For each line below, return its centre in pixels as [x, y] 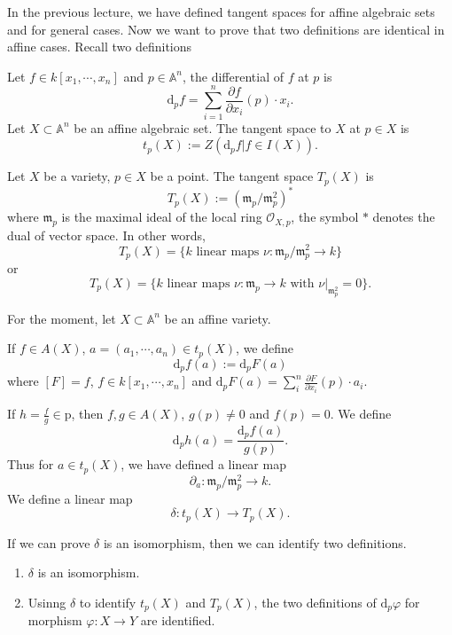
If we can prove [49, 542]
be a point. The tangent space [232, 176]
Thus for [31, 464]
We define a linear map [70, 498]
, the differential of [234, 76]
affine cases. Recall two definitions [100, 47]
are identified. [178, 620]
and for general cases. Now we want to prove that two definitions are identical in [226, 29]
